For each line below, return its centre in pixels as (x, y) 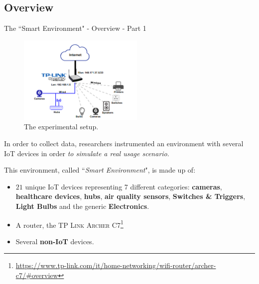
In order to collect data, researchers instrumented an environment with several (124, 143)
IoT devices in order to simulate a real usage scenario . (87, 153)
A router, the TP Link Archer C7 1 (69, 224)
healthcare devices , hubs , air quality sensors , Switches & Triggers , (130, 196)
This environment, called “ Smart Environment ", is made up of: (100, 170)
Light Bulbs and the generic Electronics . (82, 206)
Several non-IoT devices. (55, 241)
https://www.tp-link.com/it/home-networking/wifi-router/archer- (116, 265)
